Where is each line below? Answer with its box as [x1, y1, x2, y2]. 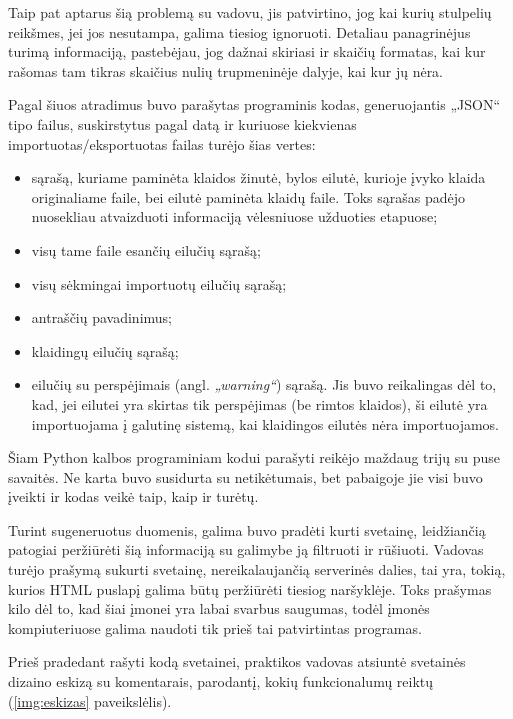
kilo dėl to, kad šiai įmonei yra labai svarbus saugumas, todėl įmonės [8, 598, 430, 619]
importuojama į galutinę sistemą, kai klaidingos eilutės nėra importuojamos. [31, 413, 500, 434]
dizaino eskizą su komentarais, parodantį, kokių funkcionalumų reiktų [8, 671, 434, 692]
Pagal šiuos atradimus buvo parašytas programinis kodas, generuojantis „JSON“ [8, 94, 501, 115]
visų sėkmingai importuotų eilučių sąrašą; [31, 273, 287, 294]
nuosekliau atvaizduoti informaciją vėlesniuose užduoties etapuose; [31, 206, 438, 227]
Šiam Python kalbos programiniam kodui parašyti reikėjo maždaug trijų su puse [8, 447, 500, 468]
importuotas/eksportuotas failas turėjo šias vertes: [8, 133, 316, 154]
